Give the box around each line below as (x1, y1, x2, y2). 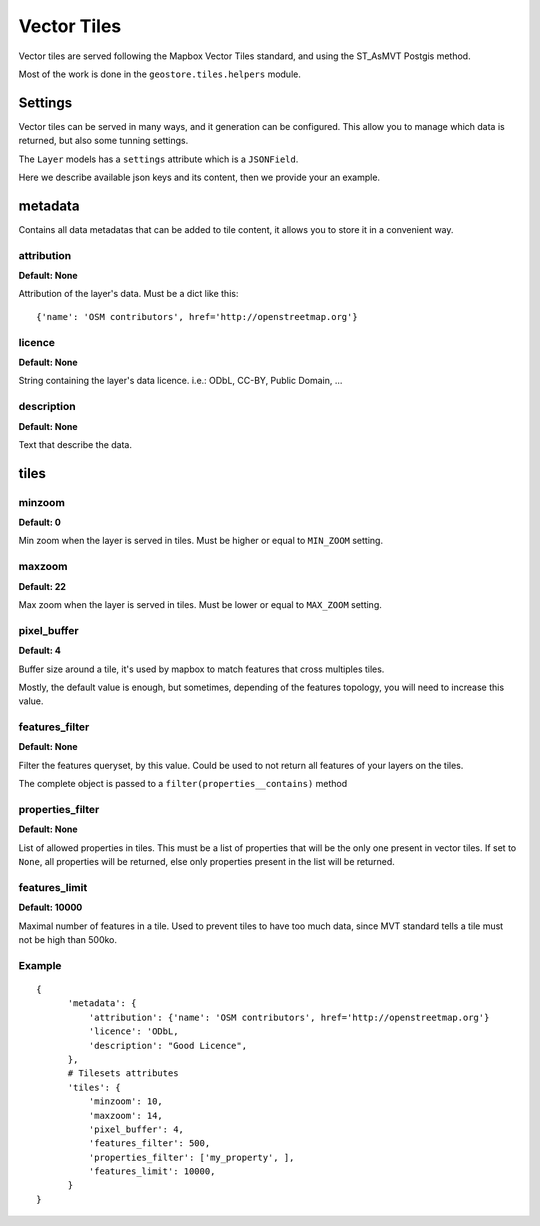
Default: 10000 (18, 901, 83, 914)
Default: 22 (18, 580, 67, 592)
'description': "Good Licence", (88, 1040, 248, 1051)
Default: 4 (18, 645, 62, 657)
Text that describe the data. (18, 438, 132, 450)
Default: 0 (18, 516, 62, 529)
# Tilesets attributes (67, 1068, 179, 1079)
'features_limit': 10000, (88, 1166, 216, 1177)
